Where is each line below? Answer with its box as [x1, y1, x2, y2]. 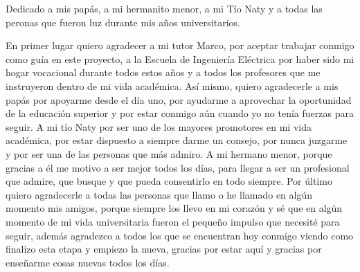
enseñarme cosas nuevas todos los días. [6, 255, 170, 269]
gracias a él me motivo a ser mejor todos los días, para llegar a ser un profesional [6, 160, 350, 174]
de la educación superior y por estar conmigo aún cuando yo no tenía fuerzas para [6, 106, 354, 120]
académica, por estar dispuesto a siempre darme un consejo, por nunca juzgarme [6, 133, 348, 147]
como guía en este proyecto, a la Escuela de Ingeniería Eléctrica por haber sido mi [6, 51, 354, 66]
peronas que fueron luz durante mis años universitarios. [6, 15, 240, 29]
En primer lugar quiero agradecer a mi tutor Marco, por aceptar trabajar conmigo [6, 38, 354, 53]
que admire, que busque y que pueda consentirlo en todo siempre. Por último [6, 174, 332, 188]
